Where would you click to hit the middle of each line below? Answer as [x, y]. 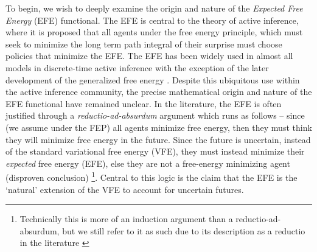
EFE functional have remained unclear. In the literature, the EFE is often [144, 103]
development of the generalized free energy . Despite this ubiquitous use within [153, 79]
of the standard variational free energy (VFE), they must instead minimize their [155, 151]
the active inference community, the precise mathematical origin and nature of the [159, 92]
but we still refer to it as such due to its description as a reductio [184, 230]
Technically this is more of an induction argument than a [126, 219]
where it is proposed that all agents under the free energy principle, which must [154, 32]
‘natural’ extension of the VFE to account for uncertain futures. [125, 189]
